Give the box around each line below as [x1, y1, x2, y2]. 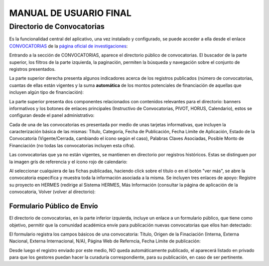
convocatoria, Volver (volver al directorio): [9, 189, 96, 195]
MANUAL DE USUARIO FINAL [9, 7, 132, 18]
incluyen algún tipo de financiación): [9, 89, 84, 95]
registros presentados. [9, 66, 56, 72]
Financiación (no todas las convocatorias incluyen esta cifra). [9, 142, 135, 148]
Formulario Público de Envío [9, 202, 98, 211]
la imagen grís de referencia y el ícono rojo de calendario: [9, 159, 128, 165]
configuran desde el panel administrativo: [9, 112, 95, 118]
